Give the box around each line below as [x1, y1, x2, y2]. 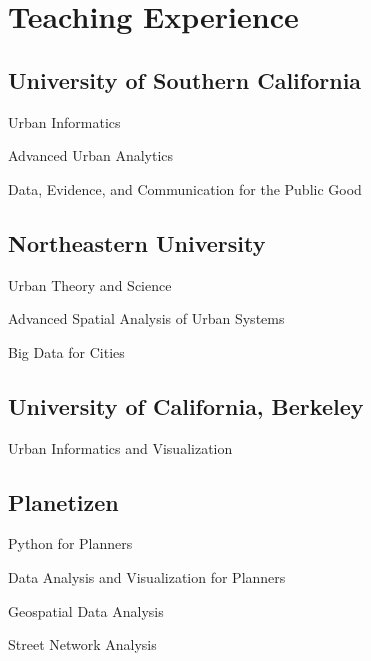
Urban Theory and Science [8, 274, 172, 295]
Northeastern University [8, 227, 266, 258]
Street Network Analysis [8, 634, 157, 655]
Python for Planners [8, 533, 133, 554]
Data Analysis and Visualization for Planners [8, 566, 286, 587]
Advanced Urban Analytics [8, 145, 174, 166]
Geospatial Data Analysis [8, 600, 164, 621]
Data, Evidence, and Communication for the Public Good [8, 178, 362, 199]
